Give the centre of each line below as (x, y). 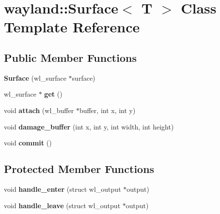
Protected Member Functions (79, 169)
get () (53, 94)
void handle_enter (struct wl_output (63, 189)
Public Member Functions (70, 57)
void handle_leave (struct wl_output (62, 205)
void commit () (28, 143)
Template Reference (72, 27)
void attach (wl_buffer (39, 110)
